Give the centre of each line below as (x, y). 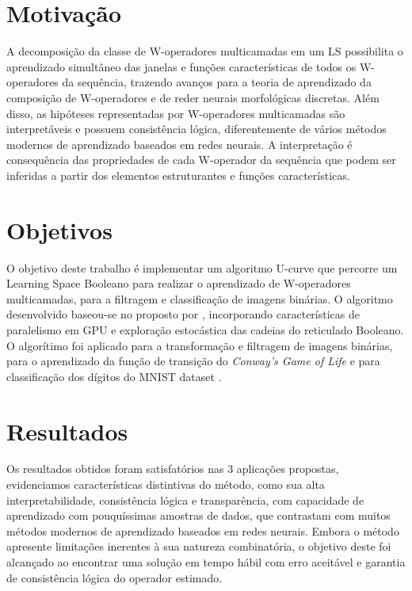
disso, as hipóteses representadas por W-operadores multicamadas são (176, 113)
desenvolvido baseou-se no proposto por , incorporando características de (183, 314)
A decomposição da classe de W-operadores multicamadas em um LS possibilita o (205, 51)
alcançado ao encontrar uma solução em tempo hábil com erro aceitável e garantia (206, 562)
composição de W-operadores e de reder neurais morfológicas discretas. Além (193, 97)
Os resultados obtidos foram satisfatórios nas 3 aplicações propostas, (173, 469)
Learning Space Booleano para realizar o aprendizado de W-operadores (179, 283)
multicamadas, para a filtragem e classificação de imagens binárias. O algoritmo (200, 298)
